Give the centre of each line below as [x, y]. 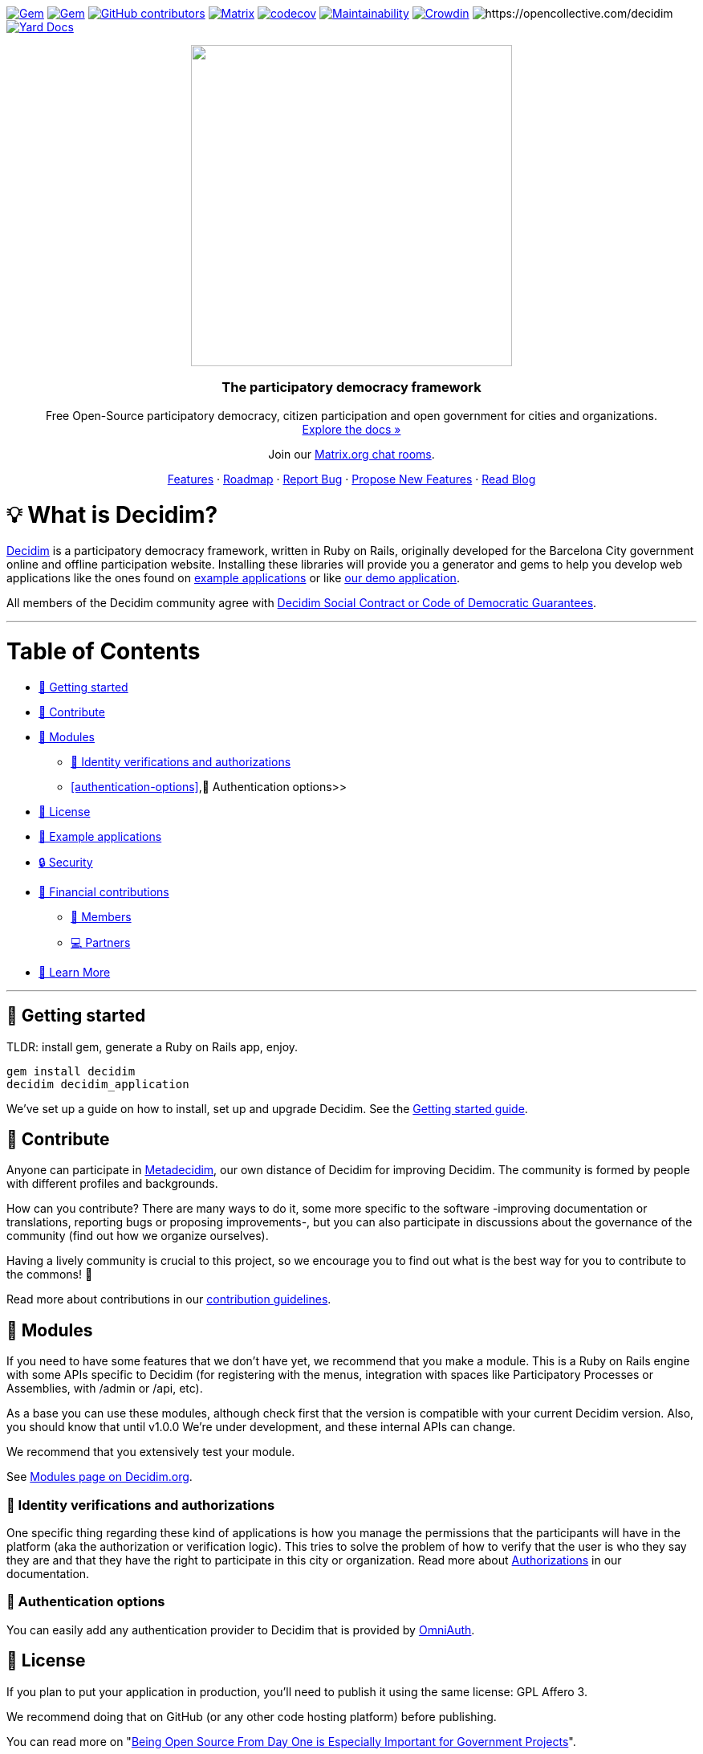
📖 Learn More [75, 972]
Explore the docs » [351, 429]
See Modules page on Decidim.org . [100, 1477]
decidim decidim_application [98, 1084]
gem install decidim [71, 1071]
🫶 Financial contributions [104, 891]
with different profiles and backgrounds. [112, 1184]
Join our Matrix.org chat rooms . [351, 454]
